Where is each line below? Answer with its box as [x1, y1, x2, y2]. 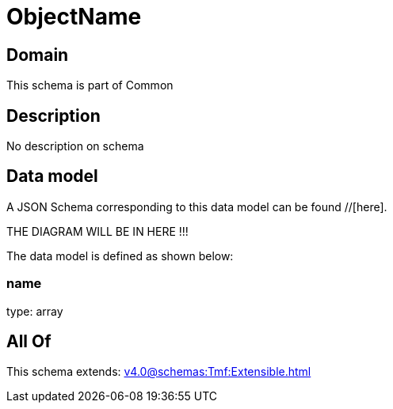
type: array [6, 304, 63, 318]
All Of [6, 331, 52, 352]
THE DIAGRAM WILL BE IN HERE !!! [6, 224, 189, 238]
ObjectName [6, 3, 142, 30]
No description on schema [6, 139, 144, 153]
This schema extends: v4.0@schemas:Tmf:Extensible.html [6, 365, 311, 379]
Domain [6, 44, 69, 65]
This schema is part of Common [6, 78, 174, 93]
